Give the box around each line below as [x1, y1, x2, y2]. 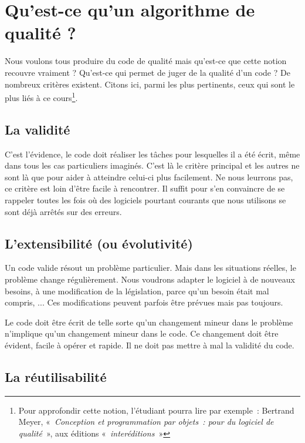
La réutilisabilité [5, 367, 107, 385]
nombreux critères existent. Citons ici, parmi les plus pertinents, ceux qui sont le [5, 78, 295, 90]
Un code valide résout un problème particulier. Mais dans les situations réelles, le [5, 261, 296, 274]
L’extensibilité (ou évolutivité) [5, 234, 193, 252]
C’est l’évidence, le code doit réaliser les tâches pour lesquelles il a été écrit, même [5, 147, 300, 160]
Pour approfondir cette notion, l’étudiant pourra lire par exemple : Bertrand [18, 404, 294, 416]
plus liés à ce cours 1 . [5, 90, 78, 103]
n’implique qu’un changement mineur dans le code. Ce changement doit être [5, 327, 279, 340]
